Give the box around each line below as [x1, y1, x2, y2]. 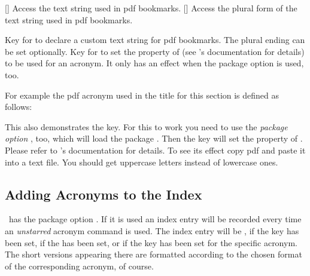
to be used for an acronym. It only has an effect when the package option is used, [5, 57, 304, 69]
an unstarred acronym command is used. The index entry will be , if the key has [5, 224, 299, 237]
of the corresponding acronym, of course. [5, 259, 154, 272]
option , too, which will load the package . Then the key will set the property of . [5, 132, 303, 145]
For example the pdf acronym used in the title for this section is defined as [5, 88, 279, 101]
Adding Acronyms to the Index [5, 185, 202, 203]
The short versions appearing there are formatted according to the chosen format [5, 248, 302, 260]
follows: [5, 100, 32, 113]
